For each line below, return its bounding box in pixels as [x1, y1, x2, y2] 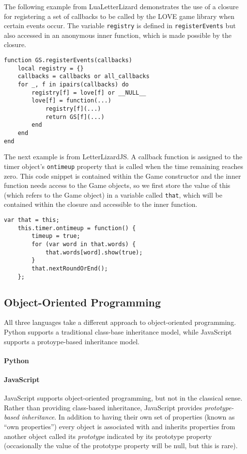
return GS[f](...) [45, 113, 105, 120]
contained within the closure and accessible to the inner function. [4, 199, 198, 209]
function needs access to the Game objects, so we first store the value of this [4, 180, 231, 190]
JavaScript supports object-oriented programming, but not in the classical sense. [4, 393, 243, 403]
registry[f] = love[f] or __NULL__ [31, 89, 146, 96]
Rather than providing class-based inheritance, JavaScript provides [4, 402, 202, 412]
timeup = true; [31, 233, 80, 240]
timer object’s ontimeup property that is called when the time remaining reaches [4, 161, 244, 171]
